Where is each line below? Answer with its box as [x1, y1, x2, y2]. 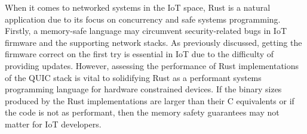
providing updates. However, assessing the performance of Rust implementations [5, 59, 299, 71]
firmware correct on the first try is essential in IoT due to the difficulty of [5, 48, 274, 60]
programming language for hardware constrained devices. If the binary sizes [5, 83, 282, 95]
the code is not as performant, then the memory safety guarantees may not [5, 106, 280, 119]
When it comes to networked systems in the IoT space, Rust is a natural [5, 1, 271, 13]
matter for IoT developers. [5, 117, 102, 130]
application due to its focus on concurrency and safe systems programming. [5, 13, 281, 25]
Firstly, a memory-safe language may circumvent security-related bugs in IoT [5, 24, 287, 37]
